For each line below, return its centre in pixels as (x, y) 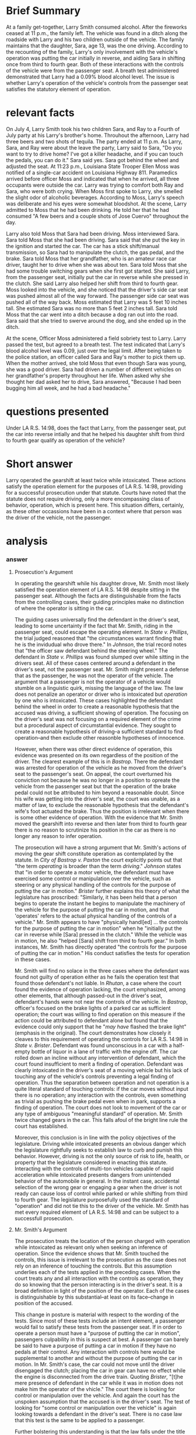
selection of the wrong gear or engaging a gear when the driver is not (98, 1187)
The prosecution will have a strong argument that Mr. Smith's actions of (100, 847)
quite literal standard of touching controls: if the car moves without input (101, 1089)
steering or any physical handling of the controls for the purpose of (95, 885)
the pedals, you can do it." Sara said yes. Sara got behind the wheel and (92, 160)
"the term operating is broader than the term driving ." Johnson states (98, 866)
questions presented (57, 412)
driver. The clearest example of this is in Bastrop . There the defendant (99, 761)
